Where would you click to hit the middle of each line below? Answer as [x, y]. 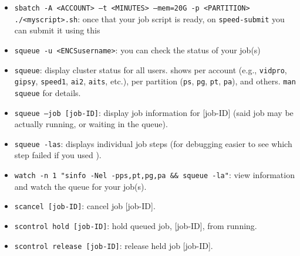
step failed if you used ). [58, 155]
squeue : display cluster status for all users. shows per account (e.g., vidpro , [151, 69]
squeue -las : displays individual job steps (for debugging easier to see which [153, 143]
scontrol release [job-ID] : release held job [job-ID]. [114, 245]
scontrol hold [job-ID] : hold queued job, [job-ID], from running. [136, 225]
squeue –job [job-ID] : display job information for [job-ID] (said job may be [154, 112]
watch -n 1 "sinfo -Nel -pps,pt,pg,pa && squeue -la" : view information [154, 175]
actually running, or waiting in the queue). [91, 124]
